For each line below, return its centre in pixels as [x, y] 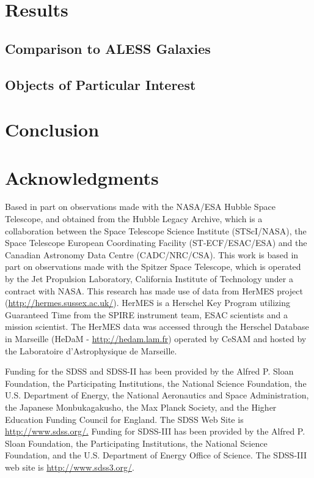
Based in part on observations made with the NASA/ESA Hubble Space [140, 207]
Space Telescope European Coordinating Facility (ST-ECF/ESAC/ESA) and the [156, 243]
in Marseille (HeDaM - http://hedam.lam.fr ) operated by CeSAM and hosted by [156, 338]
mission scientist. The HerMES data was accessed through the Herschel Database [157, 327]
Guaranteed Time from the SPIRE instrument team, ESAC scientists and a [146, 314]
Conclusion [52, 129]
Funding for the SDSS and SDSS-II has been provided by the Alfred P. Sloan [149, 371]
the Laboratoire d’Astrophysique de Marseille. [91, 350]
